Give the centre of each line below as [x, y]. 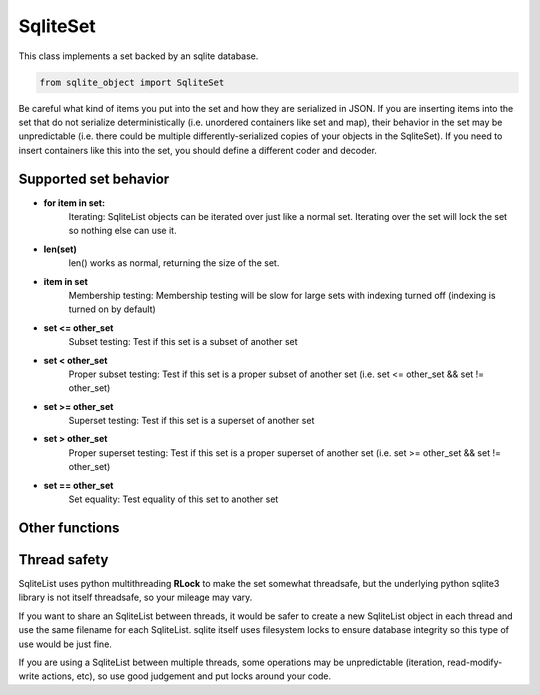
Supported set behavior [94, 178]
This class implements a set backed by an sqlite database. [138, 56]
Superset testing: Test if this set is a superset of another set [191, 421]
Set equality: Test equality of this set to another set [173, 499]
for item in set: [74, 202]
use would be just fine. [65, 644]
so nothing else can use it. [122, 231]
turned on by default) [112, 309]
